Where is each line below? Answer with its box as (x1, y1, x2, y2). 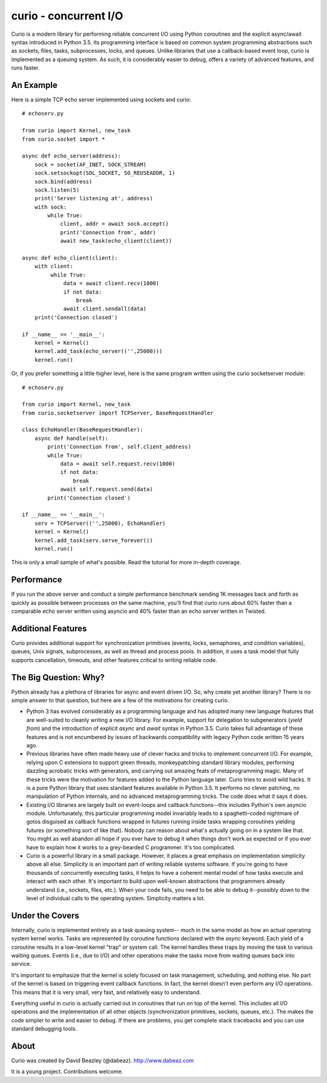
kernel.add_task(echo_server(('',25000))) (34, 348, 163, 355)
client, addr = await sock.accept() (60, 220, 169, 228)
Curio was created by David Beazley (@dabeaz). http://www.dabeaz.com (11, 1057, 194, 1064)
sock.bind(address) (34, 178, 93, 185)
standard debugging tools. (11, 1025, 78, 1033)
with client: (34, 263, 73, 270)
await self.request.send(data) (60, 486, 153, 493)
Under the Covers (11, 910, 80, 920)
